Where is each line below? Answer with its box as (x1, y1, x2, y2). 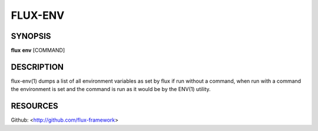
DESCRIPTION (11, 62, 64, 72)
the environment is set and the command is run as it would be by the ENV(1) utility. (11, 86, 211, 93)
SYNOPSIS (11, 31, 51, 41)
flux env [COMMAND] (11, 47, 65, 54)
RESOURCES (11, 101, 58, 111)
